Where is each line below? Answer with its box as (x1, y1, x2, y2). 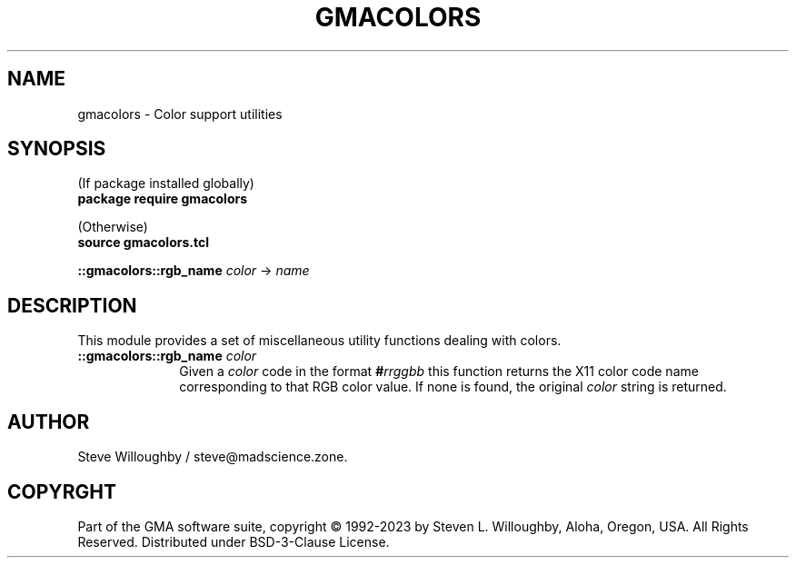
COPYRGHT (7, 480, 116, 503)
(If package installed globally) (77, 175, 254, 192)
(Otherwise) (77, 219, 148, 235)
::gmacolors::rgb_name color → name (77, 263, 310, 279)
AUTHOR (7, 410, 90, 433)
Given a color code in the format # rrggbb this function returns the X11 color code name (179, 363, 699, 380)
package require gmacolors (77, 191, 248, 207)
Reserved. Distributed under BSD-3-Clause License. (77, 533, 390, 550)
